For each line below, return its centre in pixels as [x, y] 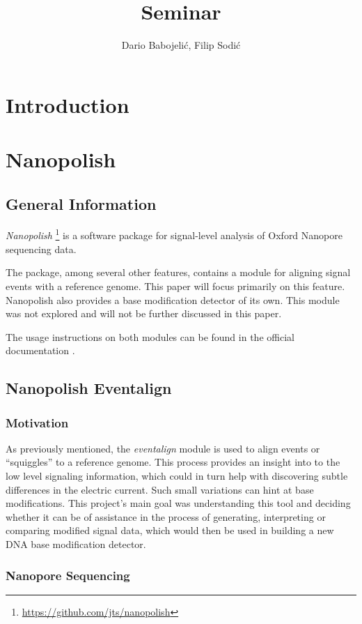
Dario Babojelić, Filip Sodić [181, 45]
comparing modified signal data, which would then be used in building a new [170, 530]
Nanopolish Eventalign [89, 388]
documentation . [40, 350]
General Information [81, 203]
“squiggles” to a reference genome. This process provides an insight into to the [173, 462]
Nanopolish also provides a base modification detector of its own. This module [173, 299]
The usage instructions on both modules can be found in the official [150, 336]
